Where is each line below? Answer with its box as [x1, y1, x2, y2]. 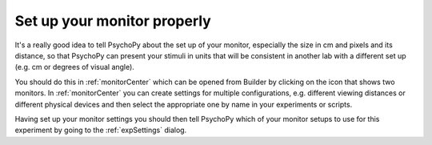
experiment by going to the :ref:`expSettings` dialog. [14, 125, 187, 135]
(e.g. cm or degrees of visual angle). [14, 62, 135, 72]
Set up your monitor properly [14, 12, 211, 30]
